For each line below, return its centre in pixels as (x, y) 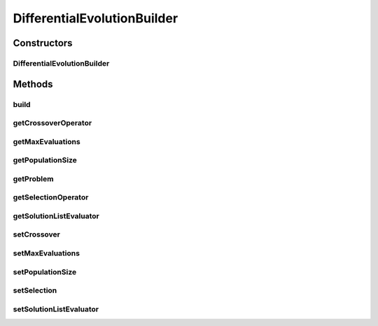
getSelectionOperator (51, 197)
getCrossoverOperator (52, 123)
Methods (33, 84)
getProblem (33, 178)
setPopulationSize (45, 271)
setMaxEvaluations (47, 253)
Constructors (43, 43)
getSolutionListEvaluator (56, 215)
